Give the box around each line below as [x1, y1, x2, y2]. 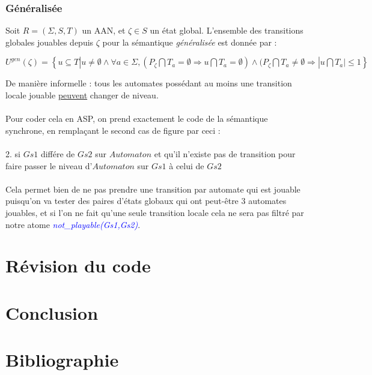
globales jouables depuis [5, 35, 94, 48]
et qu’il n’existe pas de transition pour [154, 147, 296, 160]
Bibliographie [5, 347, 119, 372]
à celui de [169, 159, 204, 172]
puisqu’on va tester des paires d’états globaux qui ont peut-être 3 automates [5, 194, 287, 207]
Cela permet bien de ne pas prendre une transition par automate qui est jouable [5, 182, 300, 195]
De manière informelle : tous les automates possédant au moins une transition [5, 77, 292, 89]
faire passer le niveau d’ [5, 159, 93, 172]
